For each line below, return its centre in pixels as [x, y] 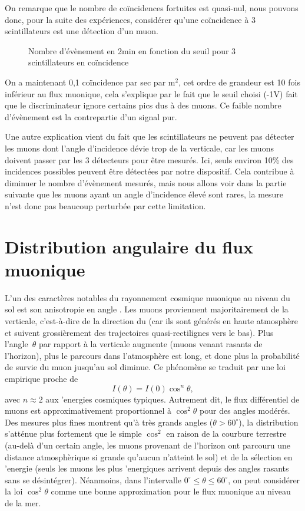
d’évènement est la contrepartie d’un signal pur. [91, 116]
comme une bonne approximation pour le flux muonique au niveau [171, 491]
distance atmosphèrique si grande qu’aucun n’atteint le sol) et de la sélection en [149, 456]
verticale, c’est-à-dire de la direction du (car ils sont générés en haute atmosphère [151, 321]
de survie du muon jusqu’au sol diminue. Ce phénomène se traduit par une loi [145, 367]
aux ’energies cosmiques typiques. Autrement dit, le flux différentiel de [173, 399]
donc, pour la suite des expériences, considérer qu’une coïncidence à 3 [130, 19]
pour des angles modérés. [245, 411]
